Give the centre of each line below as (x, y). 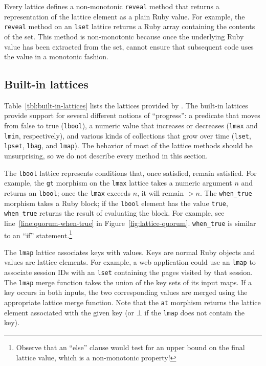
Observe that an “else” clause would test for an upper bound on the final (130, 347)
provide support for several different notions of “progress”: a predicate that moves (132, 115)
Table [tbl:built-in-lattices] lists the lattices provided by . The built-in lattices (126, 105)
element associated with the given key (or (69, 312)
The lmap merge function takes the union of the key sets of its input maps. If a (128, 282)
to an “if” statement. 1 (38, 234)
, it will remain (161, 192)
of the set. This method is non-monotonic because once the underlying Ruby (124, 36)
